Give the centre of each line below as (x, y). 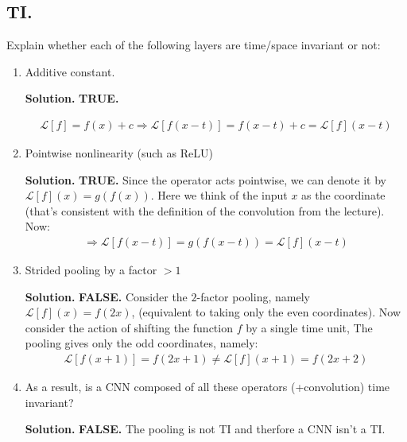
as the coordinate (343, 195)
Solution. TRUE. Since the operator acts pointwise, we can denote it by (205, 179)
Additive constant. (70, 71)
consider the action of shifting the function (129, 327)
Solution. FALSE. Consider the (106, 296)
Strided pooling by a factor (91, 270)
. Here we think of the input (219, 195)
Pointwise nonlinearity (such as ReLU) (119, 153)
